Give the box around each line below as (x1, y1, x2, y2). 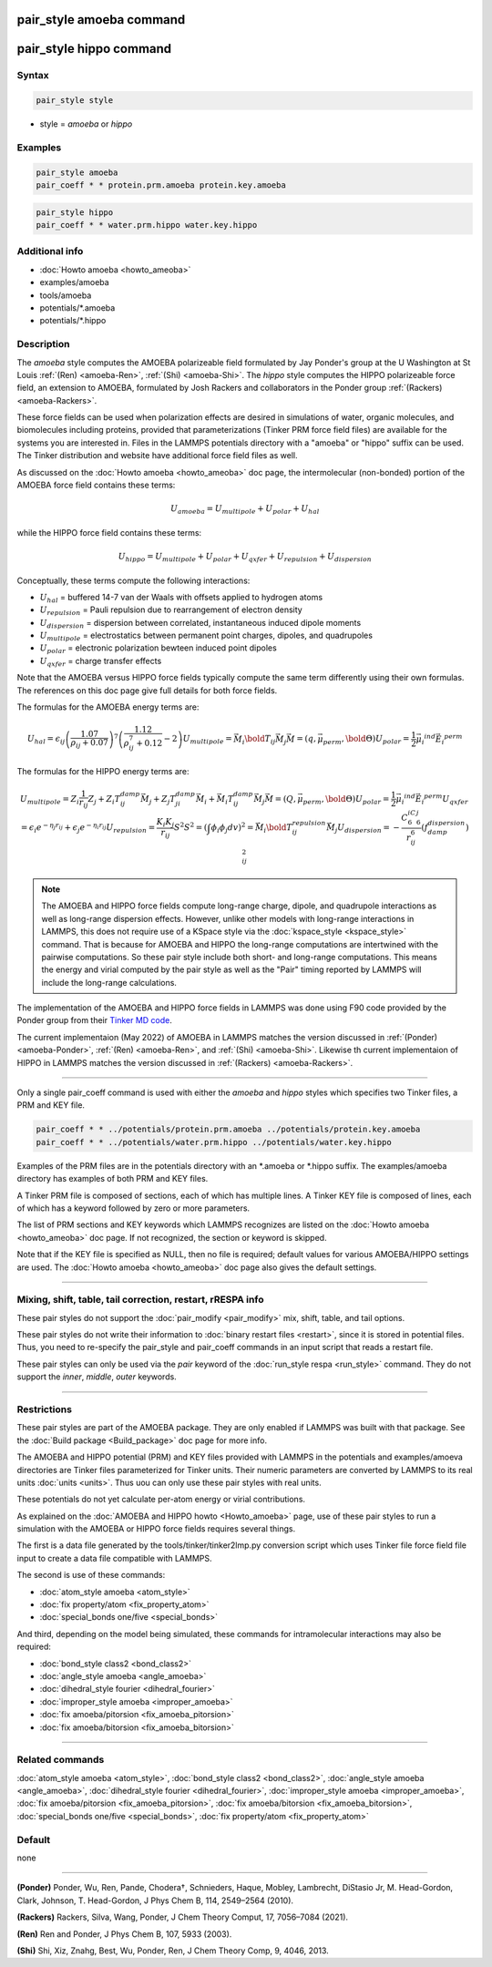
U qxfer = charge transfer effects (39, 655, 162, 669)
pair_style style (36, 96, 114, 106)
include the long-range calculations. (41, 977, 178, 988)
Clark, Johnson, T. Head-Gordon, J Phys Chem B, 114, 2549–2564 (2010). (16, 1895, 294, 1906)
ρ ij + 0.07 (70, 738, 109, 750)
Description (16, 338, 70, 351)
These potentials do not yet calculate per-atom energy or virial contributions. (16, 1494, 305, 1505)
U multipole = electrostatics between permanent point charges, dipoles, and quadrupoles (39, 630, 374, 642)
